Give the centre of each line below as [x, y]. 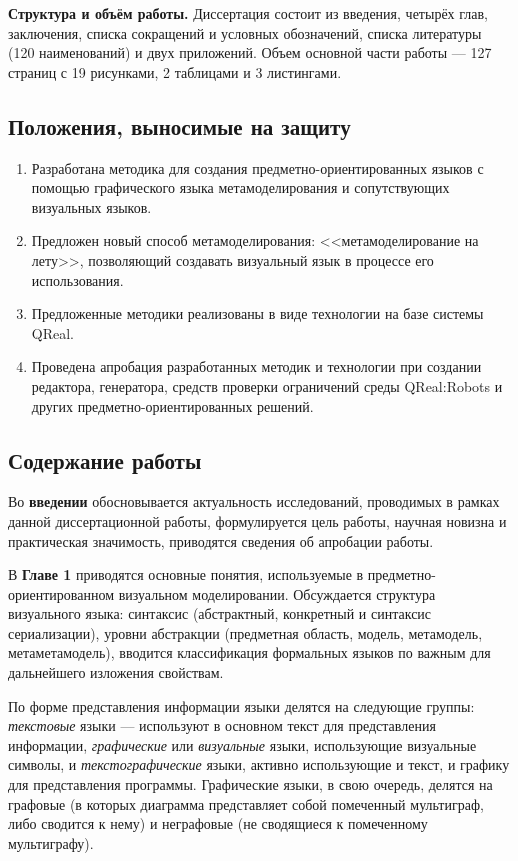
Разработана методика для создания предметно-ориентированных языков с [257, 167]
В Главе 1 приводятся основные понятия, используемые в [186, 574]
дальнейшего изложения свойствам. [116, 672]
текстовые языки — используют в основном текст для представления [222, 725]
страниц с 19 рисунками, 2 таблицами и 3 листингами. [175, 71]
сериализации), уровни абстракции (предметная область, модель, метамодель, [245, 632]
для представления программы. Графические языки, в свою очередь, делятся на [250, 784]
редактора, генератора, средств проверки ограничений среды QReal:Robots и [267, 385]
